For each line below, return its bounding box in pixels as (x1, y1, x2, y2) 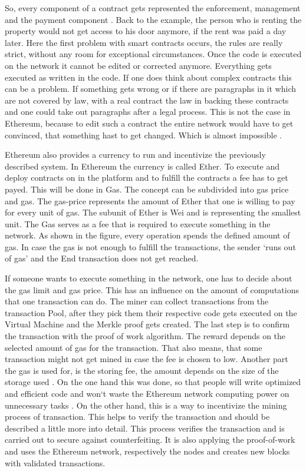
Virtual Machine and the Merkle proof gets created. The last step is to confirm (5, 318, 290, 330)
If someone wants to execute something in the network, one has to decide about (5, 272, 292, 284)
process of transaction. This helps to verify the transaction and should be (5, 410, 270, 423)
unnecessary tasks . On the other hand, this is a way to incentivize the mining (5, 399, 287, 411)
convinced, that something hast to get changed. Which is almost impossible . (5, 128, 282, 141)
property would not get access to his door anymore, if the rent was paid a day (5, 25, 287, 37)
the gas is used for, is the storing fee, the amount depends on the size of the (5, 364, 279, 376)
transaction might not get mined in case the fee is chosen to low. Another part (5, 353, 288, 365)
